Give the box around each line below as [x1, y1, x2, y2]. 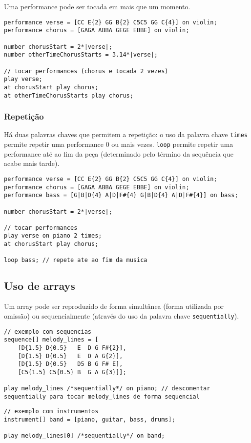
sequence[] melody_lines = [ [4, 336, 99, 343]
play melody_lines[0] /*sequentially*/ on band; [4, 432, 165, 440]
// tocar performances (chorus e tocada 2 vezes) [4, 67, 168, 75]
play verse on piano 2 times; [4, 232, 102, 240]
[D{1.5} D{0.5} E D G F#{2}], [18, 344, 126, 351]
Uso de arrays [4, 278, 75, 293]
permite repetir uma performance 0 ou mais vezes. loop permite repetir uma [4, 139, 233, 149]
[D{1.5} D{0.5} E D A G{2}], [18, 352, 123, 360]
